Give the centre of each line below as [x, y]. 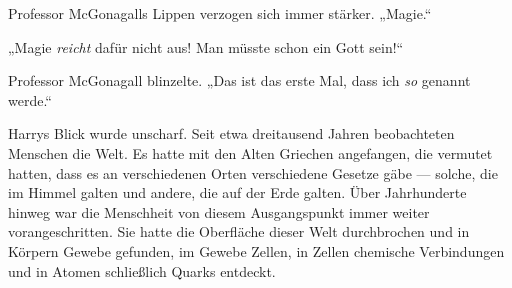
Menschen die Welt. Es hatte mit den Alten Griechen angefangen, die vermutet [250, 152]
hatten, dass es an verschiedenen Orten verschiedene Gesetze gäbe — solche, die [253, 172]
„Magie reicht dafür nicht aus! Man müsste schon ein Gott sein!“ [206, 46]
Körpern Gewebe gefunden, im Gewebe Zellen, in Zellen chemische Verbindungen [256, 250]
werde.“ [30, 99]
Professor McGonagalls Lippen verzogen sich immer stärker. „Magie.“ [220, 13]
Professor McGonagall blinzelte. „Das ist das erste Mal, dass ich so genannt [239, 80]
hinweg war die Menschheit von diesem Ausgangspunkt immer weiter [219, 211]
